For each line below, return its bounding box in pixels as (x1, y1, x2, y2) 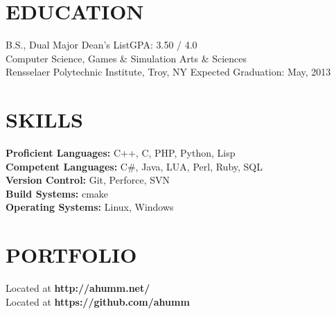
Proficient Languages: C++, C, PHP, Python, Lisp (6, 146, 236, 160)
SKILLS (6, 105, 83, 134)
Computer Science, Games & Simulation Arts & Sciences (6, 51, 247, 65)
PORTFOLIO (6, 241, 137, 269)
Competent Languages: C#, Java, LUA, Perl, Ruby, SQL (6, 159, 263, 173)
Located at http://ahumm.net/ (6, 281, 150, 295)
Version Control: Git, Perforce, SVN (6, 173, 170, 187)
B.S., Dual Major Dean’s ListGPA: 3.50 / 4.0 (6, 37, 197, 52)
